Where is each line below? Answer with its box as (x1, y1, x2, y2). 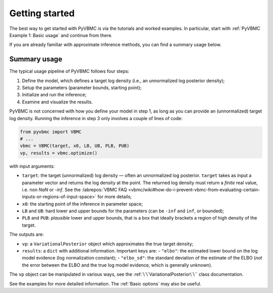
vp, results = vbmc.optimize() (20, 150, 98, 156)
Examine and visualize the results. (22, 99, 93, 105)
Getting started (9, 8, 75, 19)
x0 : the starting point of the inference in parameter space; (22, 201, 143, 207)
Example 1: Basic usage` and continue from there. (9, 32, 113, 38)
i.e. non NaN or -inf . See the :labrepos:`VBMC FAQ (22, 187, 127, 193)
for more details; (97, 194, 132, 200)
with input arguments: (9, 163, 55, 169)
